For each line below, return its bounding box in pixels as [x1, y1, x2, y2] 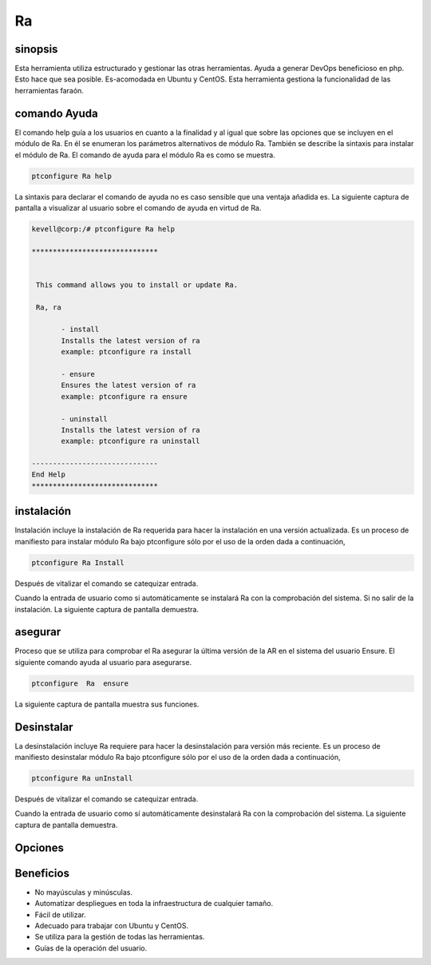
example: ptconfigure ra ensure [61, 392, 188, 401]
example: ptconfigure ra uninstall [61, 437, 200, 446]
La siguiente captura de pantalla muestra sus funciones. [14, 699, 200, 709]
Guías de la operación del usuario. [34, 943, 148, 953]
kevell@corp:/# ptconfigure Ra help [31, 224, 176, 233]
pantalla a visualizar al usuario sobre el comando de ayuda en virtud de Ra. [14, 203, 262, 212]
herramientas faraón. [14, 85, 84, 95]
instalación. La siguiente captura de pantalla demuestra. [14, 604, 200, 614]
